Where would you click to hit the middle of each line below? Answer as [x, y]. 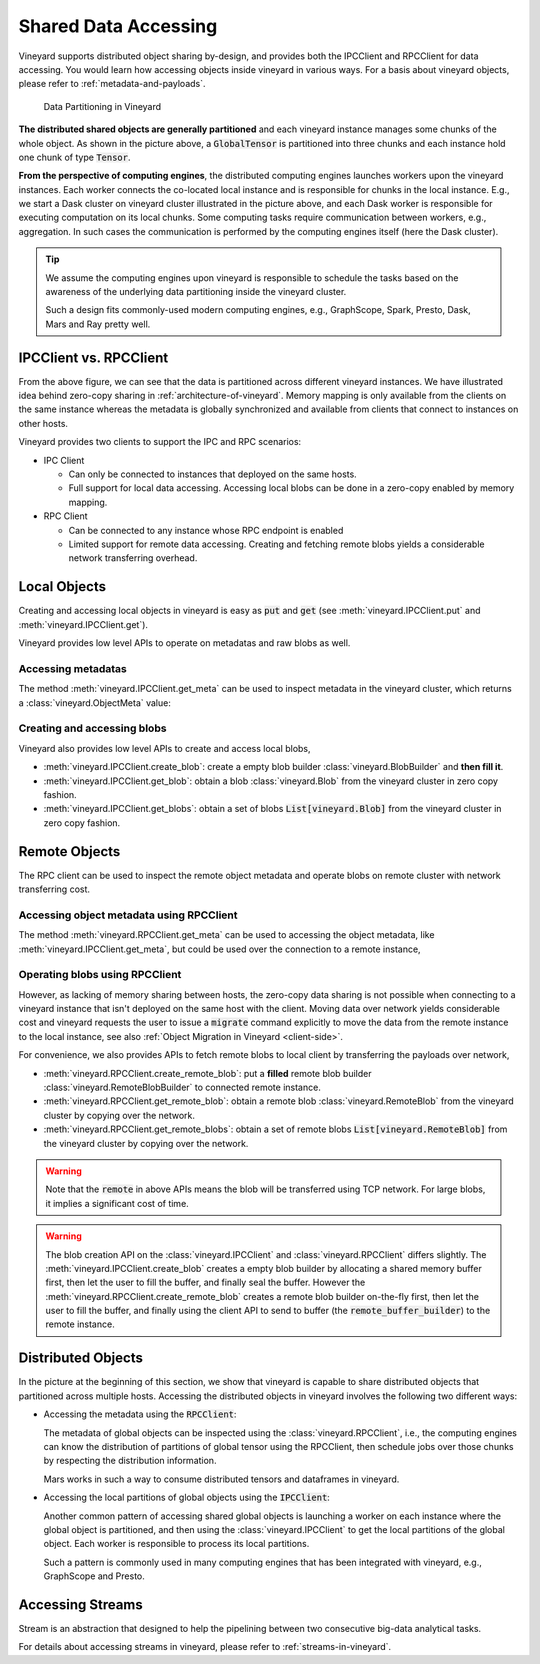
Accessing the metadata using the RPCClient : [140, 1414]
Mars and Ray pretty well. [98, 324]
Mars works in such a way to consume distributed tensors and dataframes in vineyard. [221, 1479]
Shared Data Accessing [118, 26]
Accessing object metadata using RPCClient [128, 915]
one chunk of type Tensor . [74, 157]
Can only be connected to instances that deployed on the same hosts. [212, 474]
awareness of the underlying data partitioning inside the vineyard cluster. [196, 292]
